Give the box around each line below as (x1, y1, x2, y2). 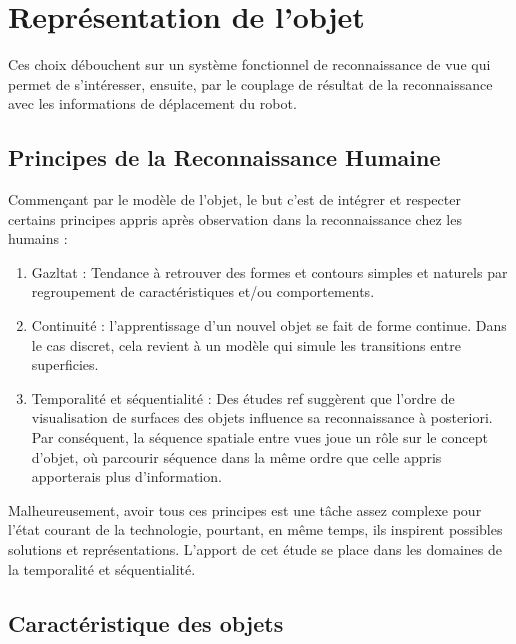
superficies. (31, 354, 99, 375)
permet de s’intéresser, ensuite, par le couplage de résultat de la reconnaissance (8, 73, 493, 94)
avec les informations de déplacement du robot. (8, 93, 297, 114)
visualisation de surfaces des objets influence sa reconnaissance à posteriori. (31, 407, 493, 428)
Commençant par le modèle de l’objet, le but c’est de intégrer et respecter (8, 189, 461, 210)
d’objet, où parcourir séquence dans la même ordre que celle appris (31, 446, 442, 467)
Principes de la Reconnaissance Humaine (8, 142, 441, 173)
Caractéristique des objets (8, 607, 284, 638)
